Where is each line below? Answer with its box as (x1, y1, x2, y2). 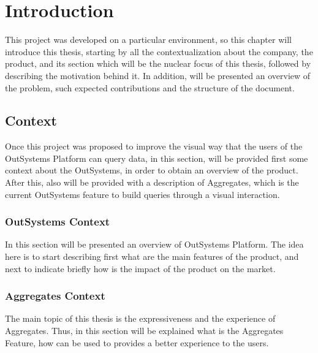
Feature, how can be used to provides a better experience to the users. (5, 336, 269, 349)
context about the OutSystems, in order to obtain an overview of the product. (5, 164, 298, 176)
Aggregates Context (5, 288, 105, 303)
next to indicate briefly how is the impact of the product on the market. (5, 262, 276, 275)
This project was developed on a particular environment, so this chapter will (5, 33, 292, 46)
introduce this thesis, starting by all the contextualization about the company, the (5, 45, 313, 58)
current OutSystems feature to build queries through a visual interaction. (5, 188, 280, 200)
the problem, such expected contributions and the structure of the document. (5, 81, 295, 94)
